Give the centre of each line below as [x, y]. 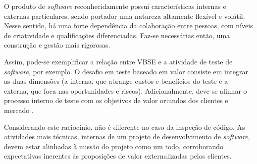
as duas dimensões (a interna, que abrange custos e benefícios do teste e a [116, 81]
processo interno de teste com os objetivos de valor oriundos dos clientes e [116, 100]
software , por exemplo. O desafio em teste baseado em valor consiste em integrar [126, 71]
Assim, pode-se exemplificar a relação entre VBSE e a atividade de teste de [118, 61]
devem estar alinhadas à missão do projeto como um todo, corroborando [114, 146]
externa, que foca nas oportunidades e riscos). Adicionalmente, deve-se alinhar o [126, 90]
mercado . [19, 110]
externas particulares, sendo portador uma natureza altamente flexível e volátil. [125, 16]
